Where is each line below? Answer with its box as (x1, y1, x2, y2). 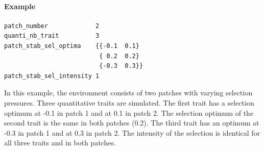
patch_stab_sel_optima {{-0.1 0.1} (4, 42, 139, 49)
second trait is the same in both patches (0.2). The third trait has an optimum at (4, 117, 259, 128)
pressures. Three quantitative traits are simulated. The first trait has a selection (4, 97, 254, 108)
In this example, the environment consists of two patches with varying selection (4, 87, 253, 98)
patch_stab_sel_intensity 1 (4, 72, 100, 80)
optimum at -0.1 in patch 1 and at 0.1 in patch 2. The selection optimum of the (4, 107, 254, 118)
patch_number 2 (4, 22, 100, 30)
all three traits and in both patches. (4, 137, 116, 148)
